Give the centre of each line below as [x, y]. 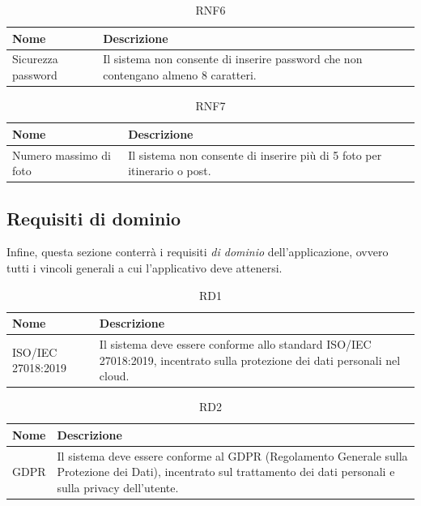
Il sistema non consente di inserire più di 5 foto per [255, 154]
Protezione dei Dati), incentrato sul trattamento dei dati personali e [226, 472]
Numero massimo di [62, 154]
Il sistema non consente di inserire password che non [233, 59]
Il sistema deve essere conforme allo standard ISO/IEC [235, 344]
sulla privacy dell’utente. [118, 487]
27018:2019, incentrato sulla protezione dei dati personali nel [250, 360]
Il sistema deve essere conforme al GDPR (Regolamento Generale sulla [232, 455]
